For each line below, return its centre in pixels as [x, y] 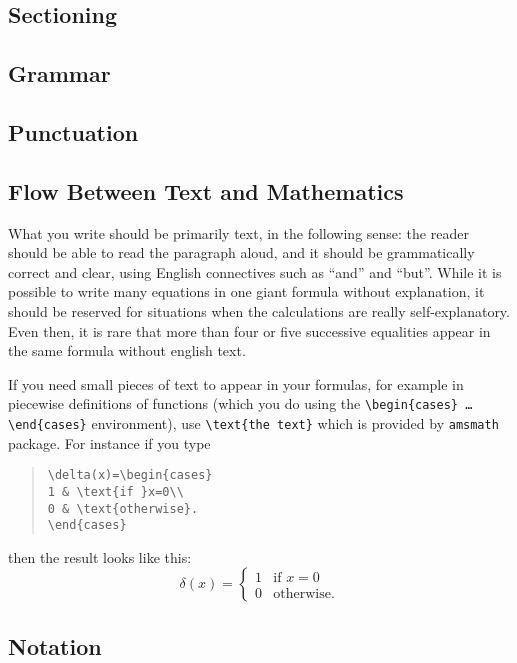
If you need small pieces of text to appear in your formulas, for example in [236, 383]
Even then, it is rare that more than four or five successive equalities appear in [249, 330]
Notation [55, 645]
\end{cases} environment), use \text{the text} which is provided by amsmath [253, 422]
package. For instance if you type [109, 442]
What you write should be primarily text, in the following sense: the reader [238, 232]
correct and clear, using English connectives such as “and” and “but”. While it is [255, 271]
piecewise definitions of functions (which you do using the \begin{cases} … [240, 403]
